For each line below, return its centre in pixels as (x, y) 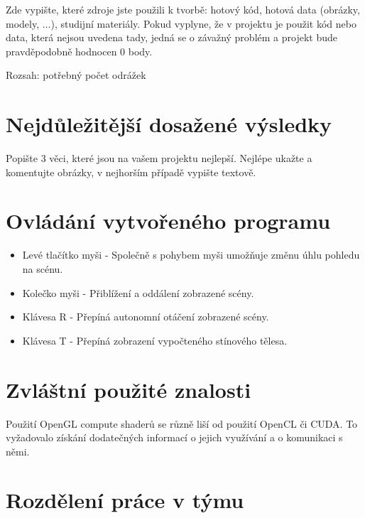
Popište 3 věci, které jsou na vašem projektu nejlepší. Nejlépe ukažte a (159, 158)
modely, (23, 23)
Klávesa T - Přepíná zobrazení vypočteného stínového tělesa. (155, 340)
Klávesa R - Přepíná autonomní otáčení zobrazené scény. (146, 317)
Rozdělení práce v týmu (125, 500)
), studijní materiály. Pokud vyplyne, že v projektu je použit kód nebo (203, 23)
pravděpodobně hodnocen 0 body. (79, 51)
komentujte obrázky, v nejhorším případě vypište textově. (131, 172)
